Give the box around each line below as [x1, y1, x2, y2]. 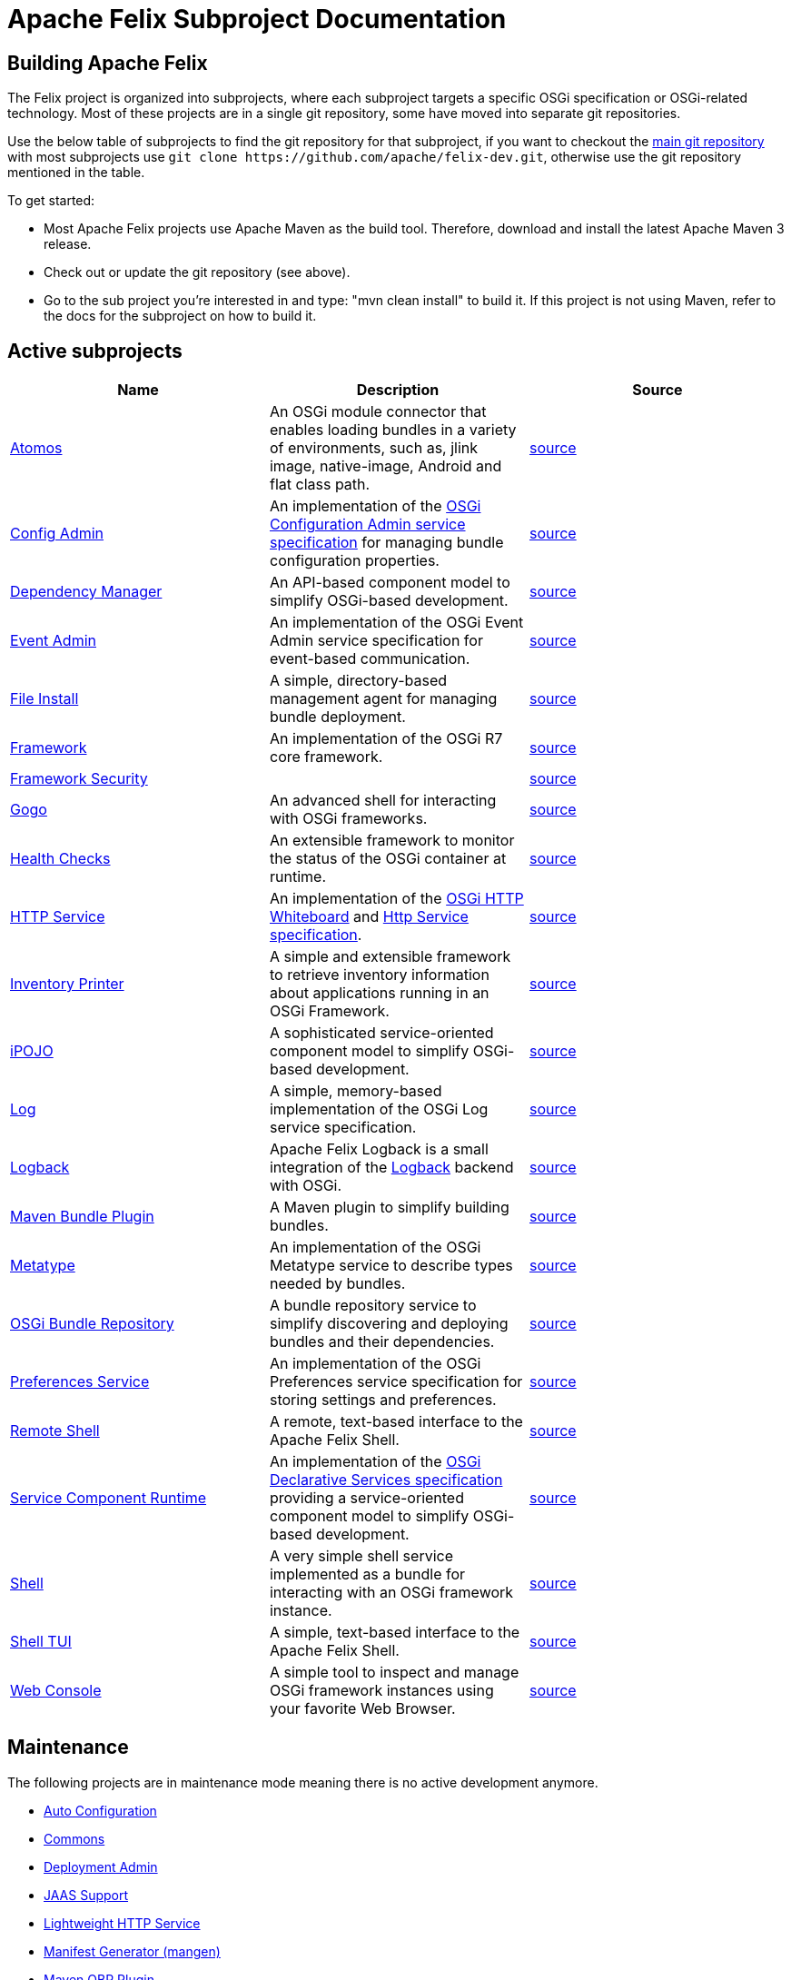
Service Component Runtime [10, 1489, 207, 1508]
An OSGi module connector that [269, 402, 487, 421]
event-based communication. [269, 649, 470, 668]
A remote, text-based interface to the [269, 1412, 523, 1431]
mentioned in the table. [7, 164, 145, 181]
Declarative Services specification [269, 1470, 503, 1490]
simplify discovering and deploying [269, 1314, 509, 1333]
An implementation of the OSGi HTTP [269, 889, 524, 908]
